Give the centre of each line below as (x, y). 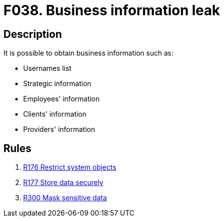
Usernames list (48, 68)
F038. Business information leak (112, 10)
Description (33, 34)
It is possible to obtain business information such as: (89, 53)
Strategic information (57, 84)
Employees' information (62, 99)
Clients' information (55, 114)
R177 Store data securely (63, 183)
